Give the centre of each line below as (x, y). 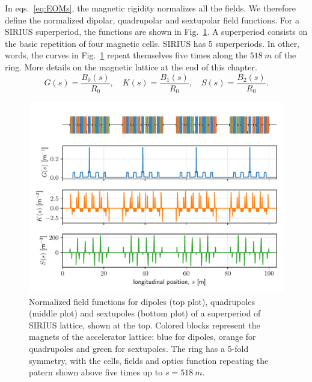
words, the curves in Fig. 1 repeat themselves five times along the (126, 55)
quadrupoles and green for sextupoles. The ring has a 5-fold (139, 349)
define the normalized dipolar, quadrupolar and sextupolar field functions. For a (152, 20)
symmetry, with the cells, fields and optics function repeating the (149, 360)
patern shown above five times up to (96, 372)
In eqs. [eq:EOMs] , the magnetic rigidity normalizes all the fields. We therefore (151, 8)
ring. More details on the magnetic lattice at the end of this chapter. (131, 66)
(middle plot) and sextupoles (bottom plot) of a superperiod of (145, 313)
